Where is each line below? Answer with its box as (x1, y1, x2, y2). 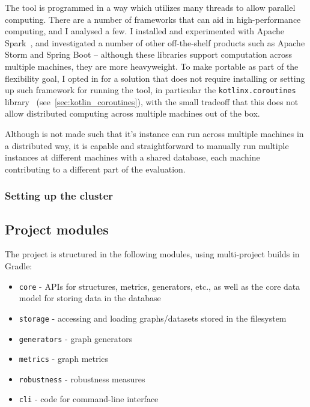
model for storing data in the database (19, 292, 161, 304)
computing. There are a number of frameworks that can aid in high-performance (5, 13, 301, 25)
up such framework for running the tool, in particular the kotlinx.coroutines (5, 84, 296, 96)
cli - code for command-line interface (19, 393, 159, 405)
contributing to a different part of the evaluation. (5, 162, 186, 175)
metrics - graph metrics (19, 352, 109, 365)
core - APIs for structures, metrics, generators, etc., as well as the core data (19, 280, 300, 292)
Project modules (5, 219, 109, 238)
